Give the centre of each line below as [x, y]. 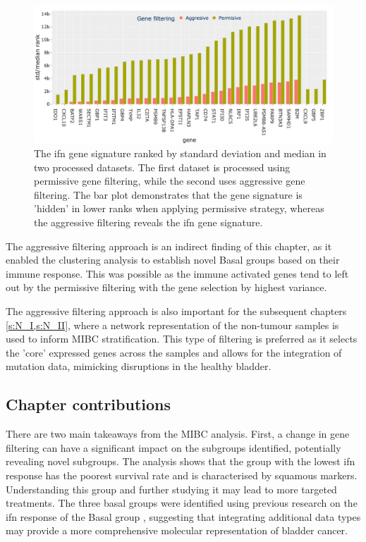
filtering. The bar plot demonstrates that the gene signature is [168, 194]
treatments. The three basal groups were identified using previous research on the [182, 503]
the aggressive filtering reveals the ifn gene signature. [148, 222]
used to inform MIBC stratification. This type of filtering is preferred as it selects [182, 339]
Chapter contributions [89, 404]
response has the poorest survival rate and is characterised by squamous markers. [182, 475]
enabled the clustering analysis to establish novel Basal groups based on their [173, 260]
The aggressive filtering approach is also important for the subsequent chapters [176, 310]
